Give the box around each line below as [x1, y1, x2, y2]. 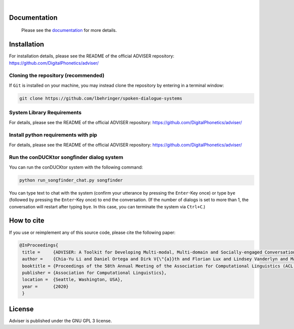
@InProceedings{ [19, 243, 59, 248]
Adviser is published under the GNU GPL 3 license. [9, 318, 112, 324]
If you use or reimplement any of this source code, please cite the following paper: [9, 229, 176, 235]
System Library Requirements [9, 109, 82, 116]
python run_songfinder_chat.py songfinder [19, 177, 123, 183]
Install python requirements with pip [9, 131, 98, 138]
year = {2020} [22, 283, 69, 289]
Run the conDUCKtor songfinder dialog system [9, 154, 123, 161]
